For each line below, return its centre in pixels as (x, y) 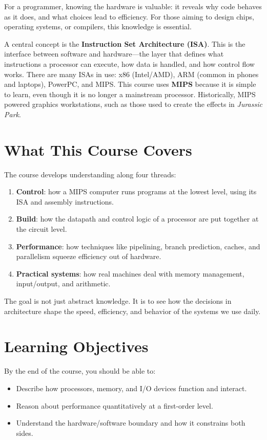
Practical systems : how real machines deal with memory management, (130, 273)
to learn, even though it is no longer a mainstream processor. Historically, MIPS (130, 94)
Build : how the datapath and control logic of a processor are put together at (137, 219)
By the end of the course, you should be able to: (80, 371)
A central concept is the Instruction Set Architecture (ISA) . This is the (125, 43)
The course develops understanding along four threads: (90, 174)
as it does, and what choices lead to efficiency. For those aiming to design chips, (129, 16)
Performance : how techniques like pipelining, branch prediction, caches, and (138, 246)
